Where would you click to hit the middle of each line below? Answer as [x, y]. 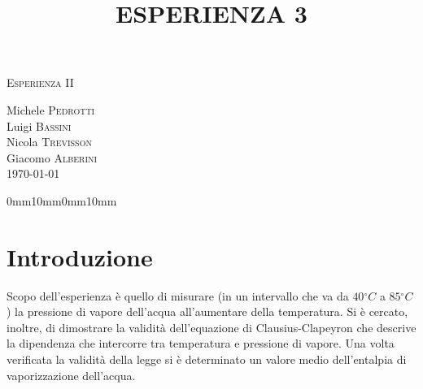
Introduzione [80, 256]
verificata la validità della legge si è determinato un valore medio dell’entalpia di [207, 359]
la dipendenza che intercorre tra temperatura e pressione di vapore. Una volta [201, 343]
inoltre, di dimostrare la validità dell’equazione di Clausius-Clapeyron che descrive [211, 327]
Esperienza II [40, 82]
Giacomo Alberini [52, 157]
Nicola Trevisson [49, 142]
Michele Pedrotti [51, 109]
